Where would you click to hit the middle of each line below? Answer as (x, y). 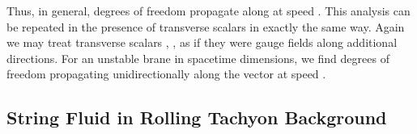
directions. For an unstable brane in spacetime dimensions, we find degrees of (198, 58)
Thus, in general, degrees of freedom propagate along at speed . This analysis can (208, 10)
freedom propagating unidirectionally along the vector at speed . (166, 74)
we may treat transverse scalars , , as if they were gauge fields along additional (202, 42)
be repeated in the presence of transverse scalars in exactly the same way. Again (206, 26)
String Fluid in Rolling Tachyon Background (197, 117)
